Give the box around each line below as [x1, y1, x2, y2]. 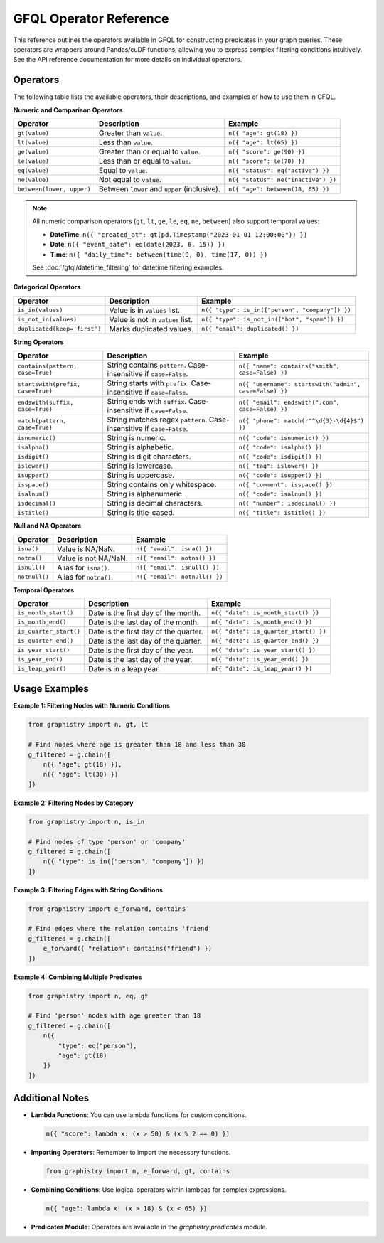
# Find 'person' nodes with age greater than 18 [28, 1012, 201, 1020]
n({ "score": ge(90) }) [228, 148, 306, 156]
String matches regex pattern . [107, 415, 208, 425]
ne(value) [17, 176, 50, 183]
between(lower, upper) [17, 185, 92, 193]
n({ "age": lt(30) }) [43, 770, 119, 779]
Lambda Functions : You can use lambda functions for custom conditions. [31, 1111, 247, 1119]
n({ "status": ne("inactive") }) [228, 176, 337, 183]
